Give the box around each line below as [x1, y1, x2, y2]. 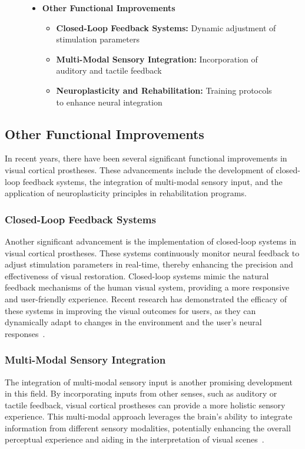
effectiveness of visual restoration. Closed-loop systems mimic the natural [5, 269, 269, 282]
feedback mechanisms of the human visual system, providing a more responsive [5, 281, 290, 293]
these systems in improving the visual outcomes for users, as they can [5, 304, 256, 316]
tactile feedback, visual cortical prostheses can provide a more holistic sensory [5, 398, 286, 411]
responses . [5, 327, 45, 339]
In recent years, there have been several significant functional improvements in [5, 152, 287, 164]
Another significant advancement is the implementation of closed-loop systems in [5, 235, 297, 247]
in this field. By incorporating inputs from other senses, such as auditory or [5, 387, 277, 400]
